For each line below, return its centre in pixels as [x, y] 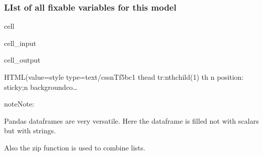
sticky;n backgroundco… [41, 87]
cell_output [22, 60]
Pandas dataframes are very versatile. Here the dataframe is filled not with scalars [131, 120]
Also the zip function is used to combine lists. [75, 147]
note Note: [19, 104]
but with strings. [30, 131]
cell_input [20, 43]
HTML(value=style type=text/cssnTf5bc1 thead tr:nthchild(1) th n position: [124, 77]
